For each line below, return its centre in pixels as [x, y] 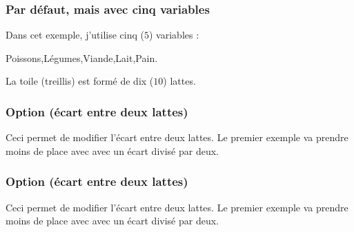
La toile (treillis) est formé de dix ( [80, 81]
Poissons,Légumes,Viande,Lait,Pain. [82, 57]
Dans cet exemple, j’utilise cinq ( [75, 35]
